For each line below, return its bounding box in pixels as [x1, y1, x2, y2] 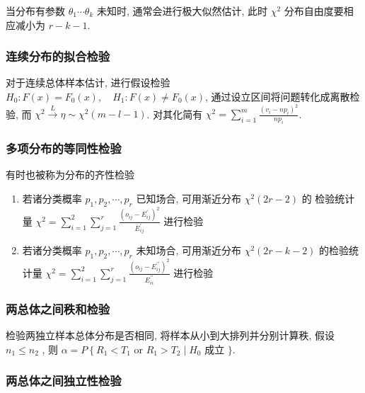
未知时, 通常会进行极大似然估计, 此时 [96, 4, 268, 18]
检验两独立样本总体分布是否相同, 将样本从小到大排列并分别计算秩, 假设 [6, 328, 335, 343]
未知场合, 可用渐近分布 [136, 243, 241, 258]
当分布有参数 [6, 4, 65, 18]
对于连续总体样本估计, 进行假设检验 [6, 75, 170, 90]
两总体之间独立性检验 [6, 372, 122, 389]
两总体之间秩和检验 [6, 300, 110, 317]
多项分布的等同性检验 [6, 139, 122, 157]
